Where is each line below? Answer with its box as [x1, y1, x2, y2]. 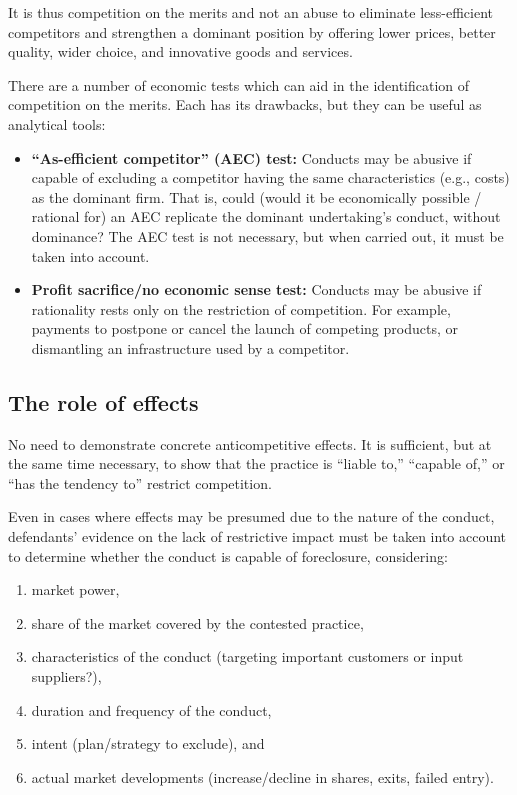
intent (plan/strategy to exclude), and [31, 733, 265, 754]
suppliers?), [31, 666, 102, 687]
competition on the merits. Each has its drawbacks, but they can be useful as [8, 94, 482, 115]
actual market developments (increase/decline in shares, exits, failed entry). [31, 766, 494, 787]
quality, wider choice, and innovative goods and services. [8, 41, 353, 62]
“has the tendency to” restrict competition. [8, 472, 272, 493]
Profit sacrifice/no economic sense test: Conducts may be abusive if [31, 279, 482, 300]
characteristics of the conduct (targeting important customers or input [31, 646, 464, 667]
